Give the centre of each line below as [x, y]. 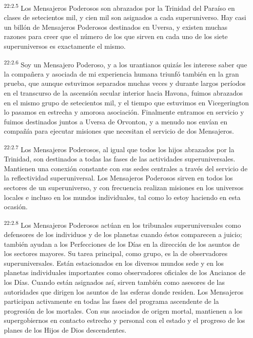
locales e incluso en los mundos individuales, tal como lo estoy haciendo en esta [122, 197]
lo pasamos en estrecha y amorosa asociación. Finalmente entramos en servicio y [124, 112]
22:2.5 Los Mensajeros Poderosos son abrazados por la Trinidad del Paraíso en [119, 7]
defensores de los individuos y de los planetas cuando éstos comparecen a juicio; [123, 234]
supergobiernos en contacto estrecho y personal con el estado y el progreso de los [125, 320]
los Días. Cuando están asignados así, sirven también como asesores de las [114, 282]
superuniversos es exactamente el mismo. [65, 46]
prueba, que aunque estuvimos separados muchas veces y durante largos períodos [125, 83]
